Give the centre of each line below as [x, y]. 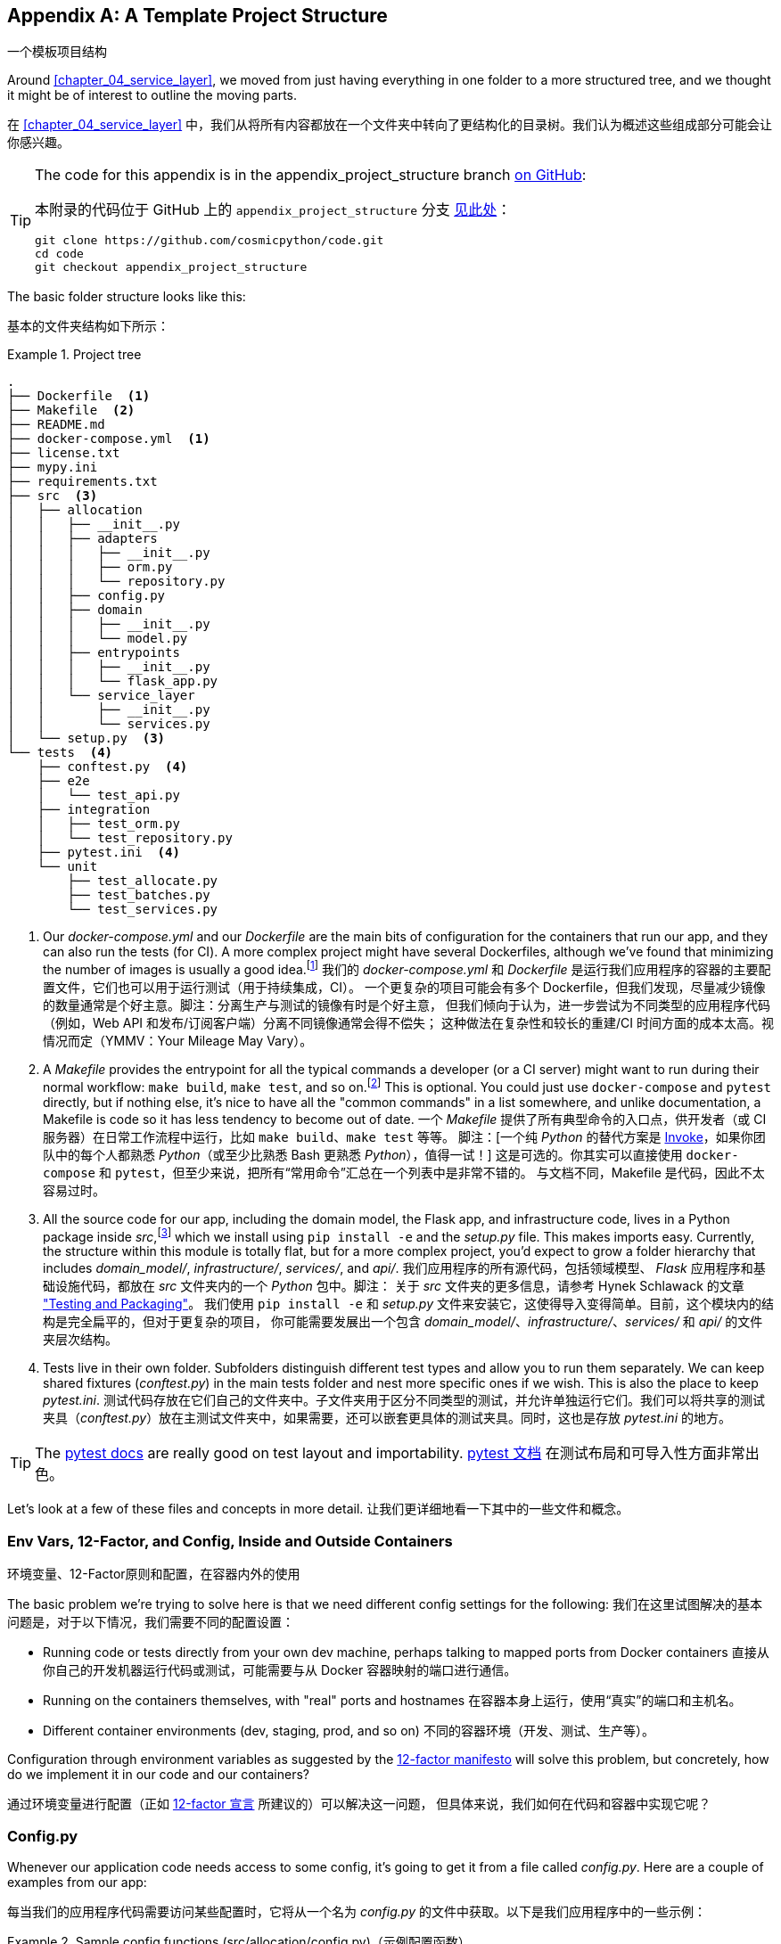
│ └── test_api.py [108, 796]
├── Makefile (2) [71, 410]
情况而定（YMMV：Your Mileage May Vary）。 [178, 1041]
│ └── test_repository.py [135, 838]
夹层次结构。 [80, 1340]
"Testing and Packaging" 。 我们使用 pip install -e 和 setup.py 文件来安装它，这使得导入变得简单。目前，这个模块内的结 [408, 1304]
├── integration [94, 810]
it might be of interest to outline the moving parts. [152, 95]
